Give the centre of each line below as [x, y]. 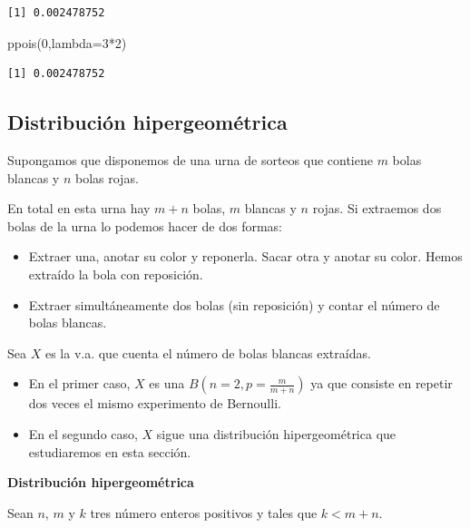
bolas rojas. [107, 177]
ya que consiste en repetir [382, 383]
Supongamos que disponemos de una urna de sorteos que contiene [190, 159]
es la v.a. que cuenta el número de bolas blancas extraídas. [208, 352]
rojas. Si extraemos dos [377, 208]
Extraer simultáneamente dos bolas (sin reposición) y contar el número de [234, 304]
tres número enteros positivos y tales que [204, 512]
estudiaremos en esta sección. [110, 451]
